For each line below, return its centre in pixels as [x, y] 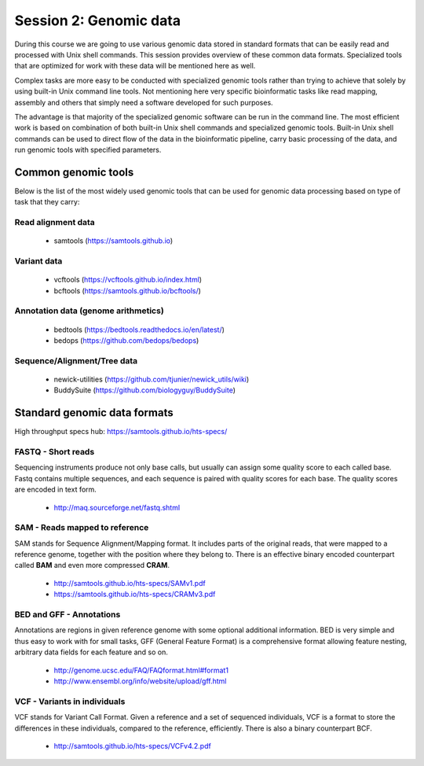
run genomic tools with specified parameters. [88, 150]
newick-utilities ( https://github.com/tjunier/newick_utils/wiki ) [152, 379]
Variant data [38, 261]
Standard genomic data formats [94, 413]
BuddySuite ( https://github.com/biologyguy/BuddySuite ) [144, 390]
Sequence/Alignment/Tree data [76, 360]
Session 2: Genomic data [97, 20]
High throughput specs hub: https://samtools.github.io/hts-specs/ [121, 432]
